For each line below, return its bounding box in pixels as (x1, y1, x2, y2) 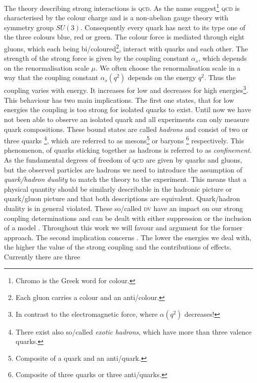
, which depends (198, 53, 247, 63)
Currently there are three (4, 251, 81, 261)
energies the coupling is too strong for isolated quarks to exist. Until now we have (4, 104, 251, 115)
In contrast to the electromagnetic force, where (15, 308, 158, 319)
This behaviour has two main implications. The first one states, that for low (4, 94, 234, 105)
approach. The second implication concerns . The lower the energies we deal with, (4, 232, 252, 242)
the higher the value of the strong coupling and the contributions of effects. (4, 242, 232, 252)
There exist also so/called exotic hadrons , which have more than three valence (15, 326, 252, 337)
